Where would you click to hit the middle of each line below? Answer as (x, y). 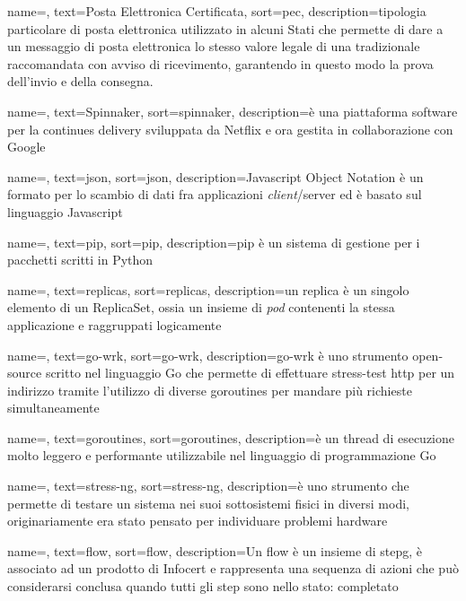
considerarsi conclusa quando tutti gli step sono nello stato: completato (203, 586)
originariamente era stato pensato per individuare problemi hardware (198, 521)
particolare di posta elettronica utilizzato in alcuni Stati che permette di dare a (225, 28)
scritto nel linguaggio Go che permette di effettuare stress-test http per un (250, 373)
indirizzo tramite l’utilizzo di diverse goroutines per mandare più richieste (210, 390)
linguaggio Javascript (65, 211)
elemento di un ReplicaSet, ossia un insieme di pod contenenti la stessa (201, 307)
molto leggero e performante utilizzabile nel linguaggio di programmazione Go (222, 455)
